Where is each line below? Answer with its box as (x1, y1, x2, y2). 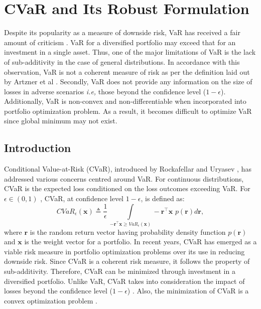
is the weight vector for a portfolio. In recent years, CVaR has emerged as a (24, 236, 257, 247)
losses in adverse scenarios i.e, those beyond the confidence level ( (4, 86, 206, 96)
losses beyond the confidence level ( (4, 285, 113, 296)
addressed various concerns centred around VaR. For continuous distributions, (4, 173, 244, 184)
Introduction (4, 140, 71, 156)
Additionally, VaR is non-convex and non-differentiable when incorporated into (4, 96, 246, 106)
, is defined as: (141, 193, 185, 204)
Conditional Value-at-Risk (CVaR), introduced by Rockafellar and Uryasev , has (4, 164, 251, 174)
